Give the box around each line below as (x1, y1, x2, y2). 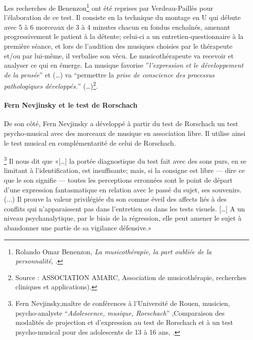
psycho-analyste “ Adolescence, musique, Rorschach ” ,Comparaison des (15, 307, 225, 318)
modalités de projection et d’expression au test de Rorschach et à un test (15, 317, 233, 327)
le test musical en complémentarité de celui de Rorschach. (4, 137, 176, 148)
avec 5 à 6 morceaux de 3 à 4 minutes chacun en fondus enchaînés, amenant (4, 21, 230, 32)
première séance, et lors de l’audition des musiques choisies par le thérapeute (4, 41, 233, 51)
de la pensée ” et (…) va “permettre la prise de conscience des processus (4, 69, 215, 79)
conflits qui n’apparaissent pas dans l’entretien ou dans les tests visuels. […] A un (4, 203, 245, 213)
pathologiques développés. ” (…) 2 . (4, 79, 98, 91)
